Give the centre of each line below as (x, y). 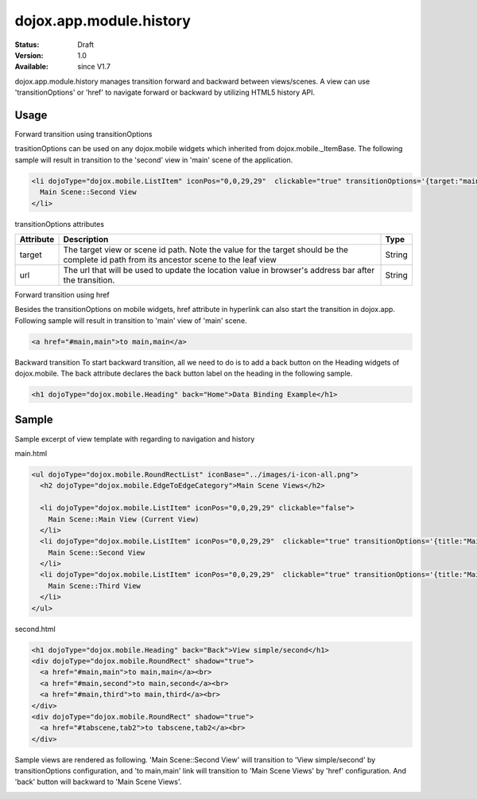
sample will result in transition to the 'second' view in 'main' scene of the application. (154, 160)
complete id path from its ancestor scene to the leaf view (170, 259)
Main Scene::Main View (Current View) (124, 519)
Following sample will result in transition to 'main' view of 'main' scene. (131, 320)
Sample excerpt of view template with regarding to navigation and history (135, 438)
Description (86, 239)
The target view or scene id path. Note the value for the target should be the (206, 249)
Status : (27, 45)
